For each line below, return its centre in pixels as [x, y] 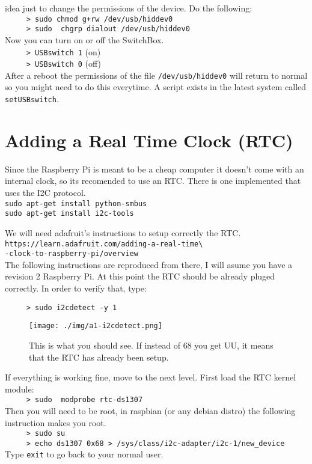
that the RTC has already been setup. [99, 357]
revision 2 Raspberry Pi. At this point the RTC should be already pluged [140, 276]
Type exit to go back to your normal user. [84, 454]
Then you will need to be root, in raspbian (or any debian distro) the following [150, 410]
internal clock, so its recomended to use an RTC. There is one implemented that [153, 181]
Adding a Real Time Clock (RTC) [149, 140]
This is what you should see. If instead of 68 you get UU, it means [151, 345]
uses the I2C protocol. [45, 193]
